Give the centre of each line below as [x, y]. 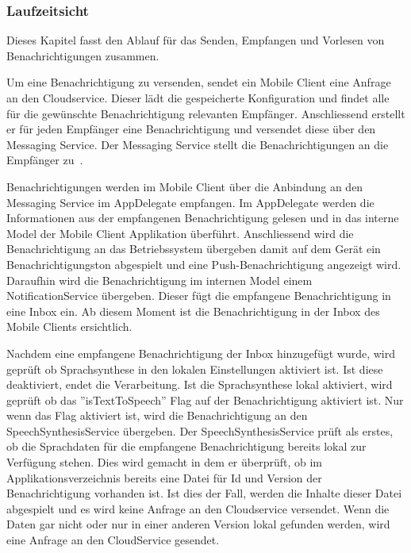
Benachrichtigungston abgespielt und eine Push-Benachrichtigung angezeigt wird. [204, 264]
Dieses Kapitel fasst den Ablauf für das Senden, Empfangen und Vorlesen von [196, 40]
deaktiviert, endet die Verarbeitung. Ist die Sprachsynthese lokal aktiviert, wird [200, 384]
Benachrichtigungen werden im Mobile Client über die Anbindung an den [185, 186]
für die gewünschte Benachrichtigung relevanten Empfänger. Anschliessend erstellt [206, 113]
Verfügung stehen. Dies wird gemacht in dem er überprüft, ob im [165, 462]
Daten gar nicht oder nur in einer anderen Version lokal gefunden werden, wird [198, 524]
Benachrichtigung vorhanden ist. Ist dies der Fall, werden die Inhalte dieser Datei [204, 493]
